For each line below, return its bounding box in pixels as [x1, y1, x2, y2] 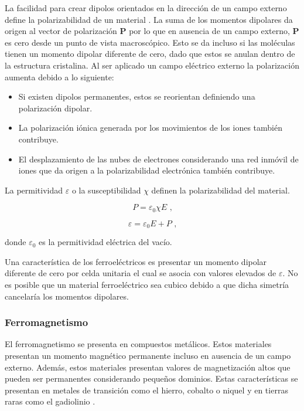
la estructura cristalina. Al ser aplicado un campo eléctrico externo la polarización [5, 59, 299, 71]
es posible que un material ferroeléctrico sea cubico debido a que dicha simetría [5, 278, 289, 290]
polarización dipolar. [18, 101, 93, 114]
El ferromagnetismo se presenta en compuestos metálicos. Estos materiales [5, 338, 272, 350]
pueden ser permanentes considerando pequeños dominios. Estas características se [5, 372, 298, 385]
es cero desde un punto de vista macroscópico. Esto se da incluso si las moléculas [5, 36, 295, 48]
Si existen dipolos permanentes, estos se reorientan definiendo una [18, 90, 255, 103]
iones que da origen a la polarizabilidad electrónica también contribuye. [18, 164, 275, 176]
